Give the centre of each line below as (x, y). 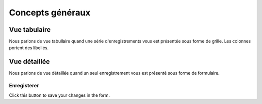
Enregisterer (24, 86)
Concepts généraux (50, 13)
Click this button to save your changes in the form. (59, 95)
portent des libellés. (29, 48)
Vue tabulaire (30, 30)
